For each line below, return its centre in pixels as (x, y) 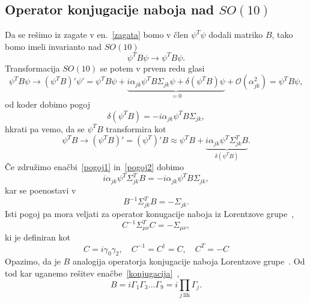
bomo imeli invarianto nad (53, 46)
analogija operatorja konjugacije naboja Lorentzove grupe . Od (189, 261)
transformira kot (136, 128)
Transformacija (32, 68)
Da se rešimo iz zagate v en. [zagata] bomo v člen (97, 35)
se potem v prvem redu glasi (152, 68)
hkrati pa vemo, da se (45, 128)
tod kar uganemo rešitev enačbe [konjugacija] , (92, 273)
